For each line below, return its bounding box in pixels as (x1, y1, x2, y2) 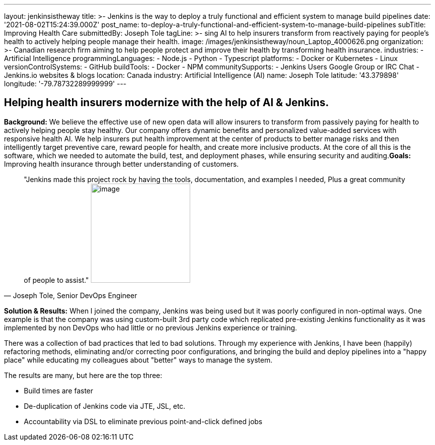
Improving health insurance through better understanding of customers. (4, 159, 239, 168)
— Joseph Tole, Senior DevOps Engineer (4, 291, 137, 300)
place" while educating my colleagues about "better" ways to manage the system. (4, 355, 273, 364)
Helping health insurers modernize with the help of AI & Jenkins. (4, 96, 329, 109)
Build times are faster (24, 386, 93, 395)
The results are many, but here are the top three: (4, 371, 162, 380)
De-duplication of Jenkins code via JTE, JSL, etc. (24, 401, 186, 410)
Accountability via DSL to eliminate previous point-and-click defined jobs (24, 417, 263, 426)
